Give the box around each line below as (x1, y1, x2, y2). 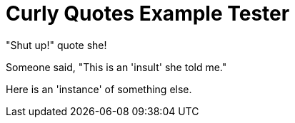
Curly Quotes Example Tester (6, 1, 290, 26)
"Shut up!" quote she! (6, 38, 107, 51)
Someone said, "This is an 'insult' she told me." (6, 60, 227, 73)
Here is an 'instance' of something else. (6, 82, 192, 95)
